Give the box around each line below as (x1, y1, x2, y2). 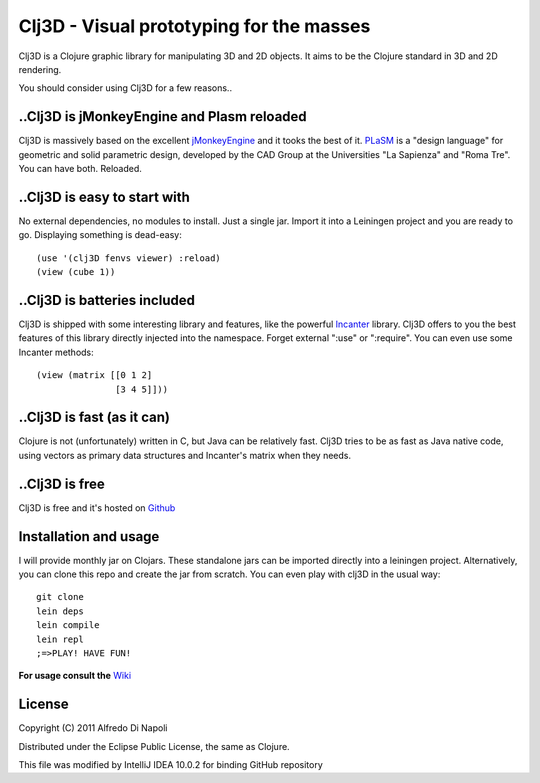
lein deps (36, 605, 84, 617)
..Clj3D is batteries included (18, 291, 195, 309)
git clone (36, 591, 84, 603)
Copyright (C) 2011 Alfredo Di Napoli (18, 722, 168, 734)
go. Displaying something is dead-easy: (18, 229, 182, 241)
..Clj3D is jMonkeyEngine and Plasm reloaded (18, 108, 307, 125)
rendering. (18, 63, 62, 75)
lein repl (36, 633, 84, 645)
